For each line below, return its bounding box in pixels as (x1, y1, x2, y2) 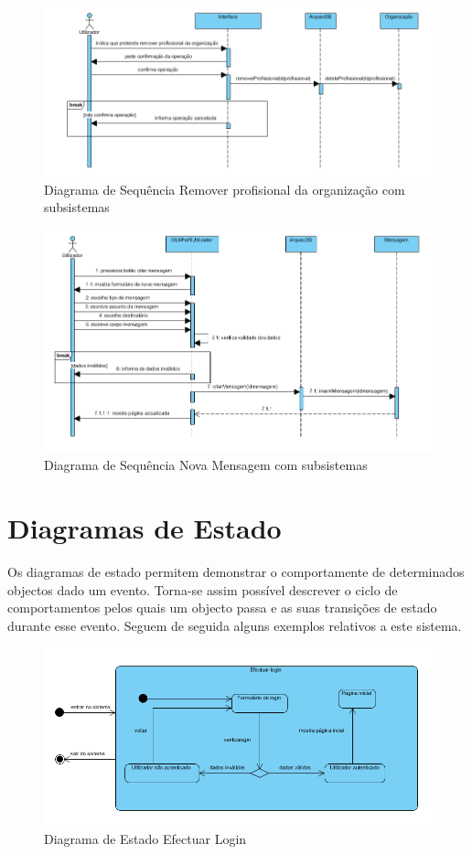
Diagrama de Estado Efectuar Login (44, 829, 247, 849)
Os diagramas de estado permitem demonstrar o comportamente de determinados (7, 561, 465, 581)
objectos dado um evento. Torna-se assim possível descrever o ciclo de (7, 580, 398, 599)
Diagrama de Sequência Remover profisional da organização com (44, 179, 405, 198)
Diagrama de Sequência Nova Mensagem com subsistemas (44, 455, 368, 475)
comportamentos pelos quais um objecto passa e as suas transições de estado (7, 598, 437, 617)
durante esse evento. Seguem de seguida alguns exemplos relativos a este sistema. (7, 615, 462, 635)
